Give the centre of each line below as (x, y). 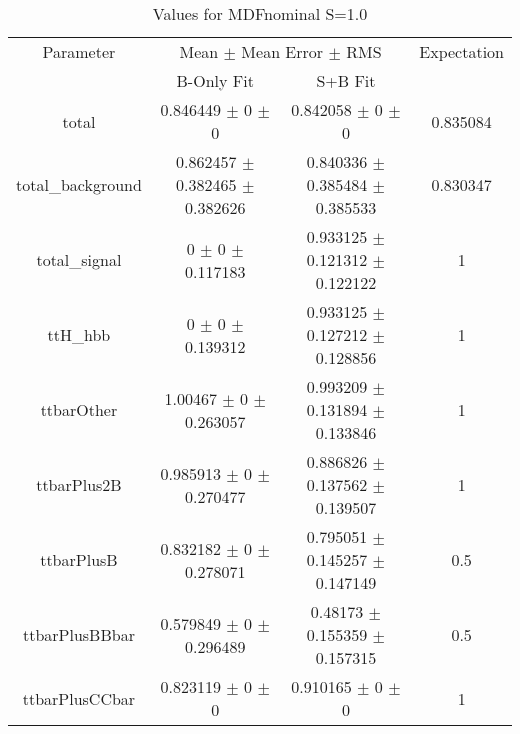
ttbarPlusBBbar (78, 634)
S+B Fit (346, 80)
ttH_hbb (79, 334)
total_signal (79, 259)
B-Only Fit (215, 80)
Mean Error (282, 51)
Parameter (79, 51)
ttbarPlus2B (79, 484)
